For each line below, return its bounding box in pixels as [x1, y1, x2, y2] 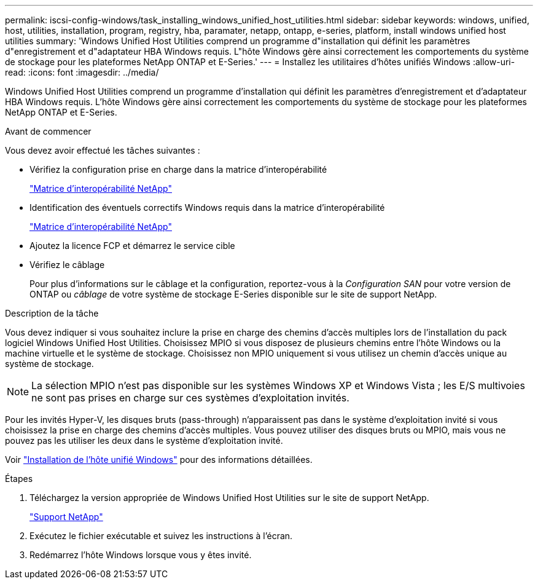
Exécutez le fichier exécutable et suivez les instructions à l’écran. [29, 531, 293, 541]
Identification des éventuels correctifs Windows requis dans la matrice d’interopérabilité [29, 202, 385, 213]
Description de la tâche [5, 308, 99, 318]
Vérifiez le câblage [29, 259, 105, 270]
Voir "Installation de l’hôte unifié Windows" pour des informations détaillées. [5, 454, 313, 465]
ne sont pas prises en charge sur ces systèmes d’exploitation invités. [31, 392, 349, 404]
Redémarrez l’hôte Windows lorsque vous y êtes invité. [29, 550, 252, 560]
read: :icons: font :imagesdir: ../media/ [5, 67, 159, 77]
